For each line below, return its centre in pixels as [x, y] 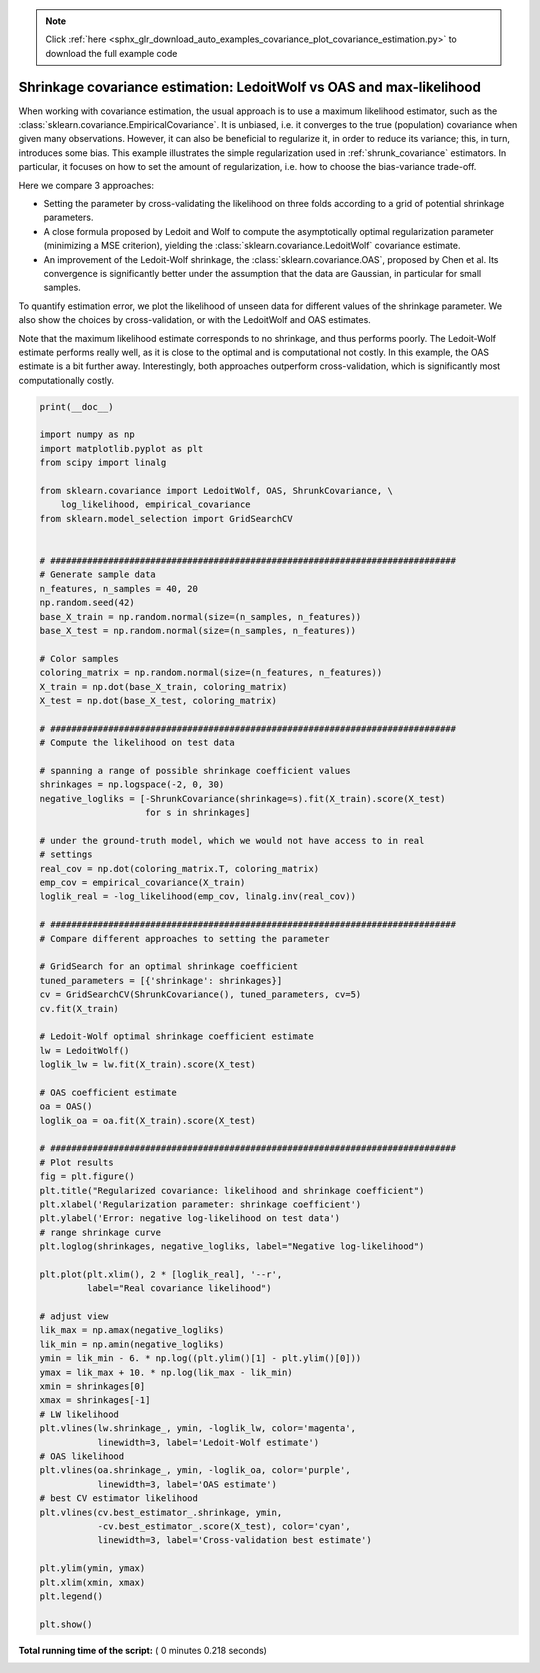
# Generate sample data [98, 574]
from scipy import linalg [103, 463]
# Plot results [76, 1162]
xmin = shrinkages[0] [92, 1386]
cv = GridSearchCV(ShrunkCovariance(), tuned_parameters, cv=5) [200, 994]
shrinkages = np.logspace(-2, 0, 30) [132, 784]
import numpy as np [87, 434]
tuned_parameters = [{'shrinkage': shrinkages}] [161, 980]
